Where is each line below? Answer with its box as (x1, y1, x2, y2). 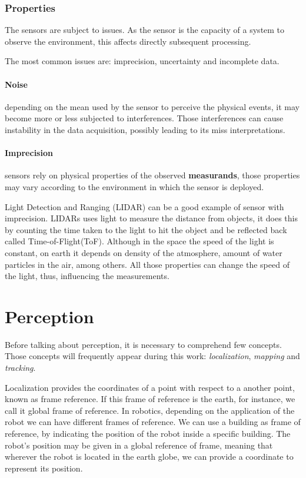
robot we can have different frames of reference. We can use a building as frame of (5, 416, 301, 428)
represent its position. (5, 462, 83, 474)
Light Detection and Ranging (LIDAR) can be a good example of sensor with (5, 200, 284, 213)
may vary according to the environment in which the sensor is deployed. (5, 180, 264, 192)
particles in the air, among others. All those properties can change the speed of (5, 258, 290, 270)
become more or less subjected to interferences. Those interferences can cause (5, 112, 284, 124)
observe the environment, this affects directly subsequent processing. (5, 35, 251, 47)
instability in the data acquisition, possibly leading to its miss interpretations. (5, 123, 285, 135)
